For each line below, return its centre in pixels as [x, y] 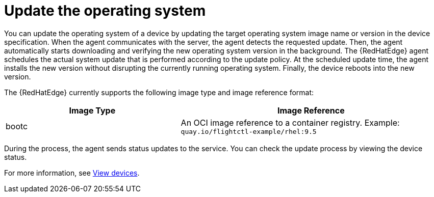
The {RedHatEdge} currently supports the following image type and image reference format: [159, 92]
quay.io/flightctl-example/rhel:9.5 [249, 131]
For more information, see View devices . [72, 173]
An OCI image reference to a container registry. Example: [290, 122]
